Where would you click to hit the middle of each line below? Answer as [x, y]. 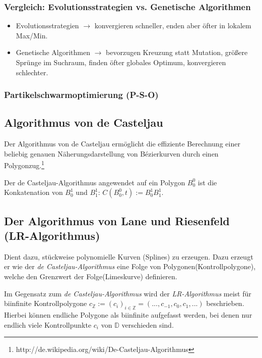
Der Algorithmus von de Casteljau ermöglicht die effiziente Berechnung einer [122, 144]
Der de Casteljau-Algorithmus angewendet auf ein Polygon [95, 182]
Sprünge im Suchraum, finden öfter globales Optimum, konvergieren [121, 62]
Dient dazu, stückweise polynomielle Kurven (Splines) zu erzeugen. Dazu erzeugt [129, 256]
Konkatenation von [34, 192]
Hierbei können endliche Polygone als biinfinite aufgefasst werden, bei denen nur [128, 315]
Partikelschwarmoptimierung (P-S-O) [81, 95]
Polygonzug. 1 [24, 165]
